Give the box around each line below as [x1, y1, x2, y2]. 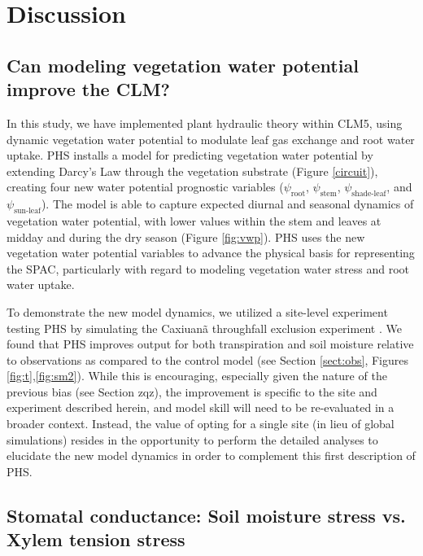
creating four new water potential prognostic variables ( [7, 178, 284, 195]
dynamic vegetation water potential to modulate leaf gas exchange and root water [7, 130, 415, 147]
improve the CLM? [7, 77, 171, 102]
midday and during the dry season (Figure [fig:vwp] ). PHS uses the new [7, 228, 365, 245]
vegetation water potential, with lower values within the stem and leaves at [7, 212, 382, 229]
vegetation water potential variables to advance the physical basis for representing [7, 244, 415, 261]
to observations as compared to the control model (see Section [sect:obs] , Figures [7, 351, 408, 368]
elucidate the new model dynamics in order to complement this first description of [7, 447, 416, 464]
